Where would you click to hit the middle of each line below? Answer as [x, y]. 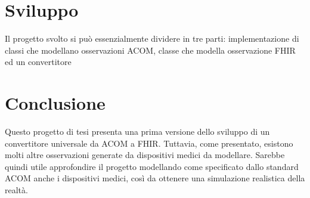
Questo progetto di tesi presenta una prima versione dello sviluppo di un [137, 132]
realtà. [16, 190]
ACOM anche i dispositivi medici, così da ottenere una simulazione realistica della [155, 178]
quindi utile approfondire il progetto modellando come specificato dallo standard [152, 166]
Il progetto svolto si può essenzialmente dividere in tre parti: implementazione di [152, 38]
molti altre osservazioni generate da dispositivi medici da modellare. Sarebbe [145, 155]
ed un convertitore [38, 62]
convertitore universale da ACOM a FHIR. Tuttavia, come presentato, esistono [149, 143]
